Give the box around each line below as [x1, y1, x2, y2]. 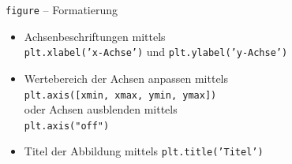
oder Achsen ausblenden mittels [24, 101, 178, 117]
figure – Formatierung [6, 2, 118, 17]
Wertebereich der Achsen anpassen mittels [24, 69, 229, 86]
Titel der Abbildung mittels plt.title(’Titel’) [24, 143, 264, 159]
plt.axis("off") [24, 120, 110, 132]
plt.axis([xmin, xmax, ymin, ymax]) [24, 89, 217, 101]
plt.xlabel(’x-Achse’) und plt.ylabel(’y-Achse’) [24, 43, 288, 60]
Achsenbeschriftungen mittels [24, 28, 166, 44]
